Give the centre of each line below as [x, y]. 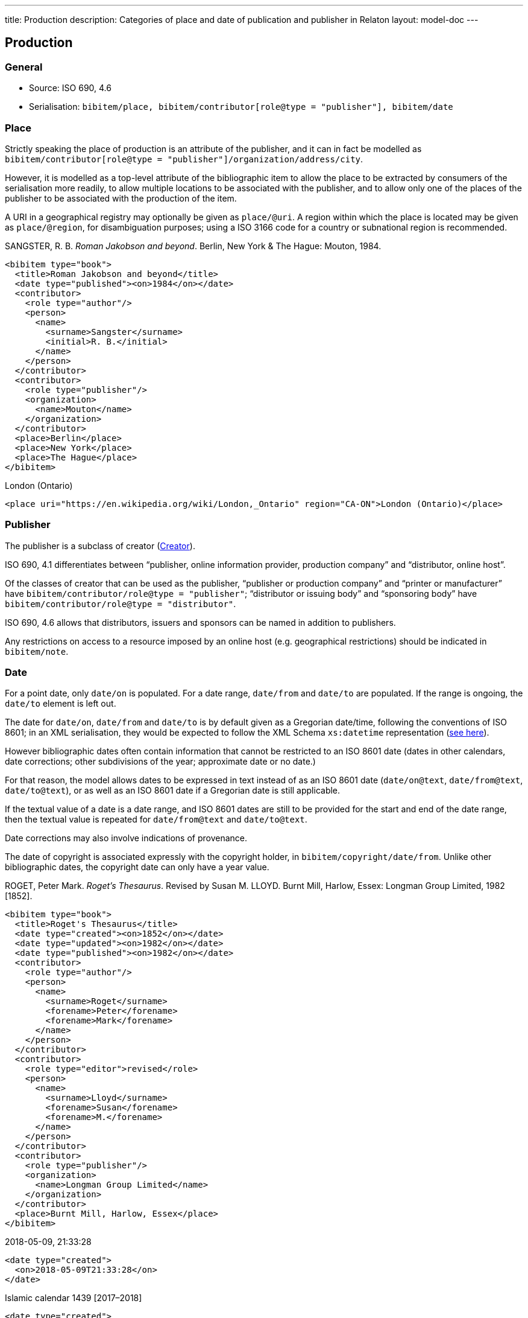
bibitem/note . [37, 651]
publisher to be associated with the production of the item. [121, 198]
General [24, 67]
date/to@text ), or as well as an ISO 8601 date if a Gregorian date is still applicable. [173, 791]
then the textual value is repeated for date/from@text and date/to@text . [156, 820]
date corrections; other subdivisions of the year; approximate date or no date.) [160, 762]
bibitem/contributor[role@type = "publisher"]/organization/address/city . [184, 159]
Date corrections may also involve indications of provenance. [126, 838]
